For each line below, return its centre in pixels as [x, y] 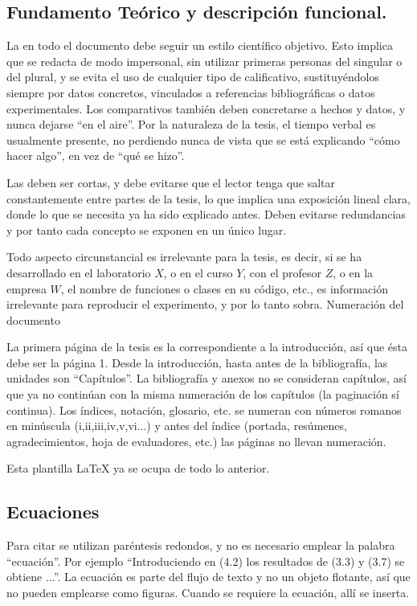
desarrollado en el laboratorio [79, 272]
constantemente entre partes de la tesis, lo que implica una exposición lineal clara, [208, 198]
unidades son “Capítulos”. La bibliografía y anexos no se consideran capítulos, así [206, 378]
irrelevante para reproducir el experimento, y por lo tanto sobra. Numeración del [205, 304]
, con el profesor [282, 272]
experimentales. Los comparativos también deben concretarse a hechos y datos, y [206, 108]
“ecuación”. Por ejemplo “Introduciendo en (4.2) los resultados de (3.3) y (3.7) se [206, 561]
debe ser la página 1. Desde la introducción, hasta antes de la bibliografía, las [197, 362]
